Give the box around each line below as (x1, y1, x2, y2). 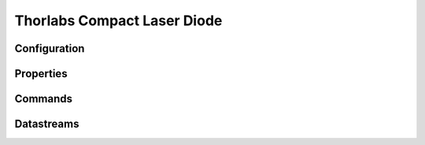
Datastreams (14, 117, 79, 131)
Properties (14, 67, 68, 80)
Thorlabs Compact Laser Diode (14, 12, 223, 29)
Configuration (14, 42, 85, 55)
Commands (14, 92, 73, 106)
